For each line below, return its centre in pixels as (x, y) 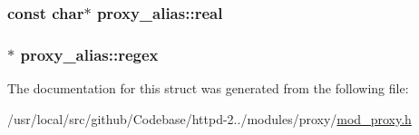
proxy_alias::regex (89, 54)
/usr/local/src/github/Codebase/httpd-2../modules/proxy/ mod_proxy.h (209, 118)
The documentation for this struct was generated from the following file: (208, 88)
